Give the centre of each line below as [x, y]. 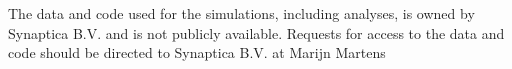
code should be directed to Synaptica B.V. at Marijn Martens [197, 52]
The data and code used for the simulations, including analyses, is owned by [241, 13]
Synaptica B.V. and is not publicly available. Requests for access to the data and [256, 32]
